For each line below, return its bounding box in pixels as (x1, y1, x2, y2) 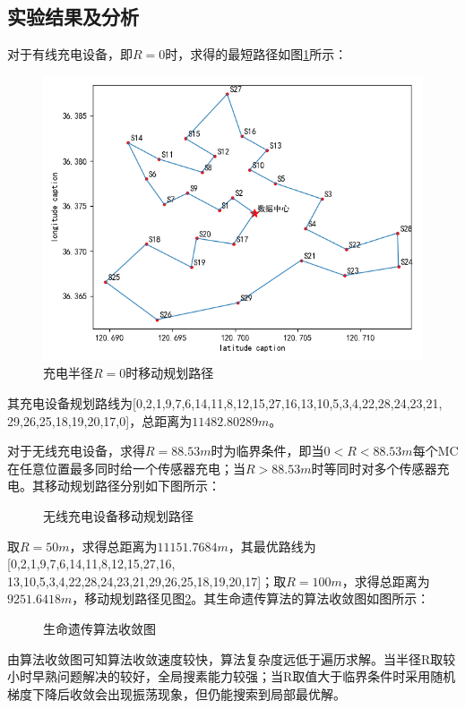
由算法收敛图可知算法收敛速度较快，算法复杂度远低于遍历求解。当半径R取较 (7, 649, 456, 668)
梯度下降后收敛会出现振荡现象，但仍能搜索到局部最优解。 (7, 684, 346, 703)
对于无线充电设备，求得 (7, 441, 145, 460)
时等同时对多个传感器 (311, 458, 437, 477)
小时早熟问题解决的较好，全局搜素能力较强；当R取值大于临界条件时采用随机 (7, 667, 456, 686)
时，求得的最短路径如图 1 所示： (165, 45, 348, 64)
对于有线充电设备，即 (7, 45, 133, 64)
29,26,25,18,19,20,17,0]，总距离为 (7, 411, 193, 430)
